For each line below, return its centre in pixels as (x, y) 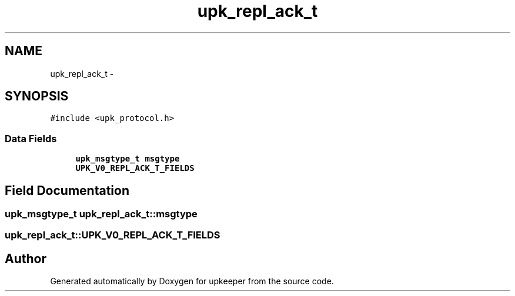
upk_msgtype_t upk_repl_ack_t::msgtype (101, 214)
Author (26, 258)
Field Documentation (67, 190)
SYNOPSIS (37, 96)
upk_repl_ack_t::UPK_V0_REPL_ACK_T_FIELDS (113, 235)
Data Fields (31, 138)
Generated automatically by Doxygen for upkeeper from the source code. (192, 281)
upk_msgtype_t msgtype (128, 159)
